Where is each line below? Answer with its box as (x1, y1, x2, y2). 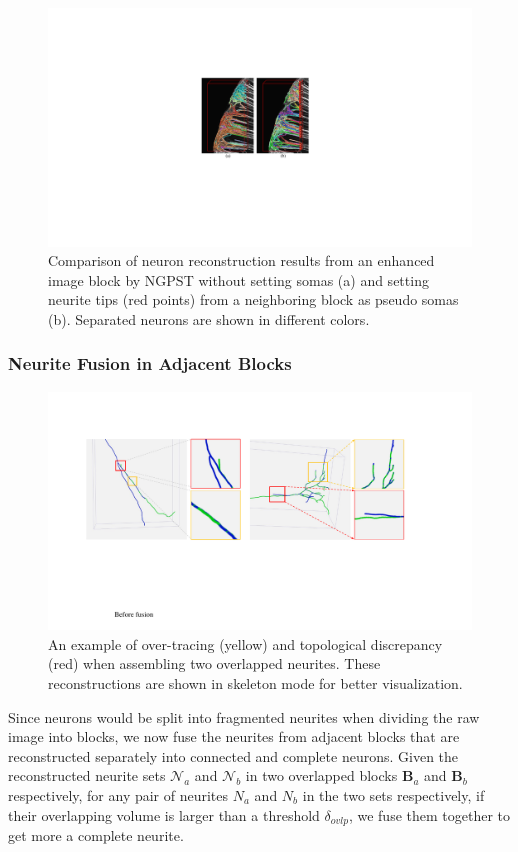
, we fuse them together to (348, 804, 511, 825)
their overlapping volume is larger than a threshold (8, 804, 320, 825)
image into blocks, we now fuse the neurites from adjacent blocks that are (8, 726, 460, 747)
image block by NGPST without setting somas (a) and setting (48, 269, 429, 290)
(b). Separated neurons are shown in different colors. (48, 308, 370, 329)
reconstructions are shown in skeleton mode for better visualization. (48, 672, 463, 693)
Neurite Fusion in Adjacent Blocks (8, 351, 292, 376)
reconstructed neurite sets (8, 765, 166, 786)
